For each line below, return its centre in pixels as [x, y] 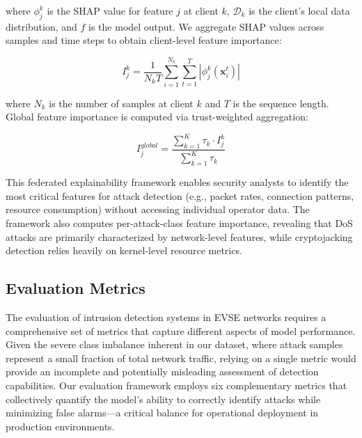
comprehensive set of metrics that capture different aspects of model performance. [181, 330]
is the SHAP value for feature [110, 10]
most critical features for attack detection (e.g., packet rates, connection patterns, [180, 195]
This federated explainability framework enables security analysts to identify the [177, 182]
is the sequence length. [281, 103]
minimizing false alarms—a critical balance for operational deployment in [162, 413]
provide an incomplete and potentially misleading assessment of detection [162, 371]
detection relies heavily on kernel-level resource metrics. [124, 250]
